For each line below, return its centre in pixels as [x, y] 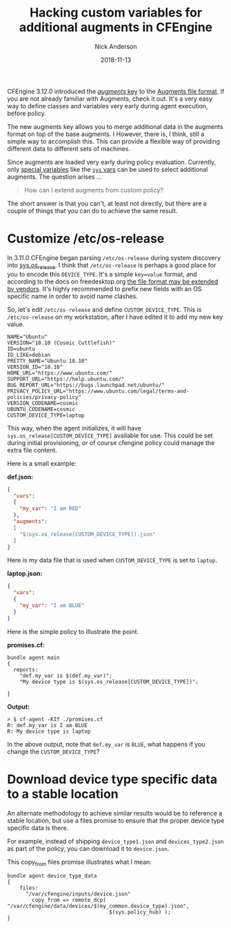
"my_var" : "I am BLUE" [52, 606]
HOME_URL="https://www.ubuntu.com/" [60, 373]
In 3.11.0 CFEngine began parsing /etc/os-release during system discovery [114, 257]
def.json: [20, 477]
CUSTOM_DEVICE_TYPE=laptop [46, 415]
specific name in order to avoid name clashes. [72, 296]
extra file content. [32, 450]
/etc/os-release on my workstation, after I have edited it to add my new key [115, 317]
